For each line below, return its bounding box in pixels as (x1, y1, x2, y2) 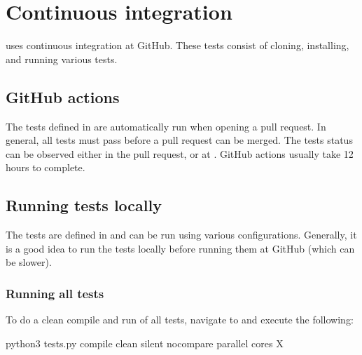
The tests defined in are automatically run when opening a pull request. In (6, 119, 326, 133)
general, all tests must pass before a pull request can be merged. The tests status (6, 133, 353, 147)
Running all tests (6, 284, 104, 302)
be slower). (6, 255, 52, 269)
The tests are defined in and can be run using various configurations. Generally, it (6, 227, 357, 242)
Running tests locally (6, 194, 162, 216)
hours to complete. (6, 160, 85, 175)
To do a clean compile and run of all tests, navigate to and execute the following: (6, 312, 354, 327)
